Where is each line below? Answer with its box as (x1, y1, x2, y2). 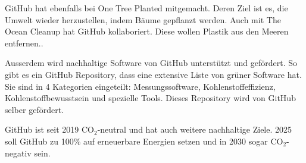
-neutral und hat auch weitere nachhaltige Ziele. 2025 (97, 123, 292, 136)
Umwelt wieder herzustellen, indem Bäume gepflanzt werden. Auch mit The (5, 13, 281, 26)
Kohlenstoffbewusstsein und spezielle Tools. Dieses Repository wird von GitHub (5, 92, 296, 104)
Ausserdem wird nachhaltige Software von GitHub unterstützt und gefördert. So (5, 57, 297, 69)
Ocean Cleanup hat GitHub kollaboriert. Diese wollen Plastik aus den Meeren (5, 25, 289, 37)
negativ (5, 146, 32, 159)
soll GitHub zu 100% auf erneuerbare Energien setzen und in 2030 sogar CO (5, 134, 283, 147)
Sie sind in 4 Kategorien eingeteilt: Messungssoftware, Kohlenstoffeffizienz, (5, 80, 276, 92)
